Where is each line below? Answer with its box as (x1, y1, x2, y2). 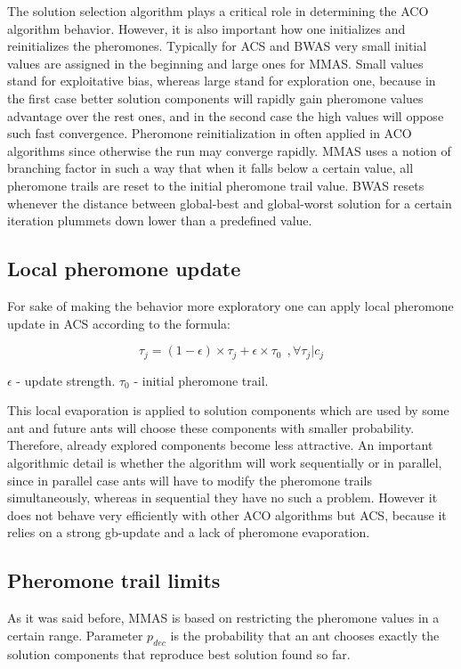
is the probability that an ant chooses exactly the (170, 625, 440, 644)
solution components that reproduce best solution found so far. (7, 644, 351, 663)
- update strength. (16, 371, 116, 389)
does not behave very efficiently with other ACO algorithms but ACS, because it (7, 505, 447, 524)
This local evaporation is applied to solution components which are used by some (7, 401, 449, 420)
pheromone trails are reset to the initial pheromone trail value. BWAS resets (7, 175, 425, 194)
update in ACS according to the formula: (7, 314, 230, 332)
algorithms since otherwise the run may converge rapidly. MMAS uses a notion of (7, 141, 451, 159)
